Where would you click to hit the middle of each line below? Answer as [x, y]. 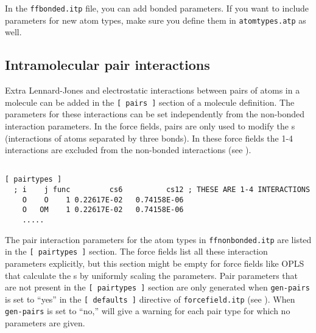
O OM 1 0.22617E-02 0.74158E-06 [103, 210]
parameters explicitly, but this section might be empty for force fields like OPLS [155, 263]
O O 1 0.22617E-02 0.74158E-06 [103, 200]
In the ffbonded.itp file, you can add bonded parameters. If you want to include [157, 8]
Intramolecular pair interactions [107, 65]
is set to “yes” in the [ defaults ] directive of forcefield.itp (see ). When [150, 299]
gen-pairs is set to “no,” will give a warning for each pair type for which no [148, 311]
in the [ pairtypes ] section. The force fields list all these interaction [136, 251]
